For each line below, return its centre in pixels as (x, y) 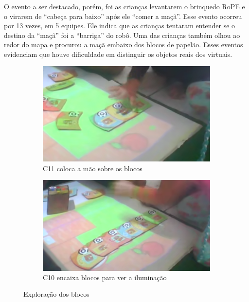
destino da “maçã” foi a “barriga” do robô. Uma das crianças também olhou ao (122, 35)
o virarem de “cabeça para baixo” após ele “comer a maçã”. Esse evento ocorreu (123, 16)
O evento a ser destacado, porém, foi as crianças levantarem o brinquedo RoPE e (124, 6)
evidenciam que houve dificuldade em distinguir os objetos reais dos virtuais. (118, 54)
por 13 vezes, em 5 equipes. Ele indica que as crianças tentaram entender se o (120, 26)
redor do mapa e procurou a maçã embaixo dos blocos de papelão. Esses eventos (124, 44)
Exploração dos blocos (56, 294)
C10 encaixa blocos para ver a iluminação (105, 277)
